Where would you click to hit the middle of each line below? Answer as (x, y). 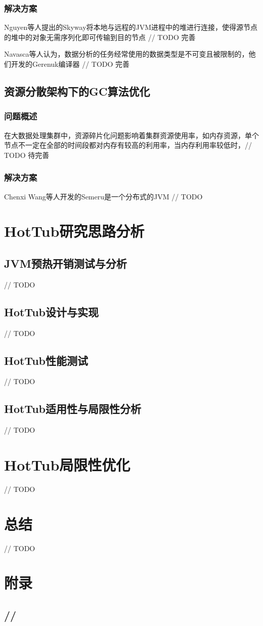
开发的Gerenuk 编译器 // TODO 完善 (70, 64)
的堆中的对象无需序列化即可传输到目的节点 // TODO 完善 (100, 37)
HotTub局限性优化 (67, 464)
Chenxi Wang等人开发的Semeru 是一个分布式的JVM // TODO (103, 196)
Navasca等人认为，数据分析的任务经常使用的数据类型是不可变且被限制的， (126, 54)
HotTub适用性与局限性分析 (73, 409)
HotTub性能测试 (46, 360)
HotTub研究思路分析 (74, 231)
